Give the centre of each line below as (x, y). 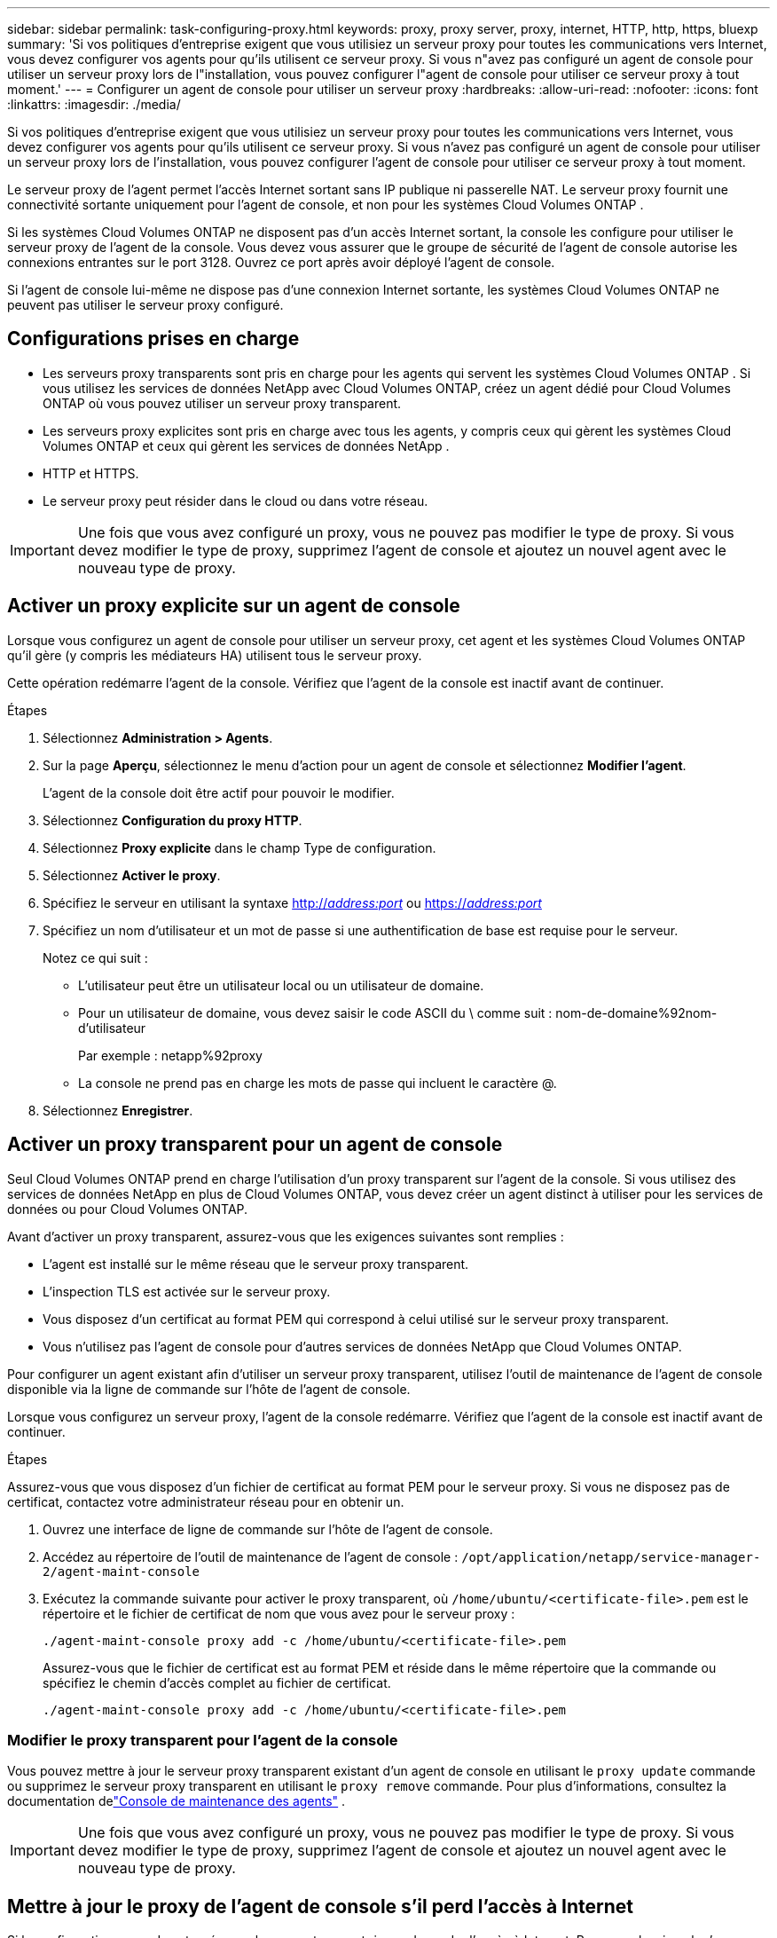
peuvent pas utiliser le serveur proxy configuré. (145, 305)
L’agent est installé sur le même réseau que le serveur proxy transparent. (256, 1264)
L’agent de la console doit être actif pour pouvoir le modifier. (219, 792)
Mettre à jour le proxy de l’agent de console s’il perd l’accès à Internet (321, 1906)
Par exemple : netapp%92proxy (170, 1055)
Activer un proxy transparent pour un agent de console (255, 1145)
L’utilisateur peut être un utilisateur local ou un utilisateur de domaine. (281, 985)
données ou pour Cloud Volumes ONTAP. (128, 1209)
